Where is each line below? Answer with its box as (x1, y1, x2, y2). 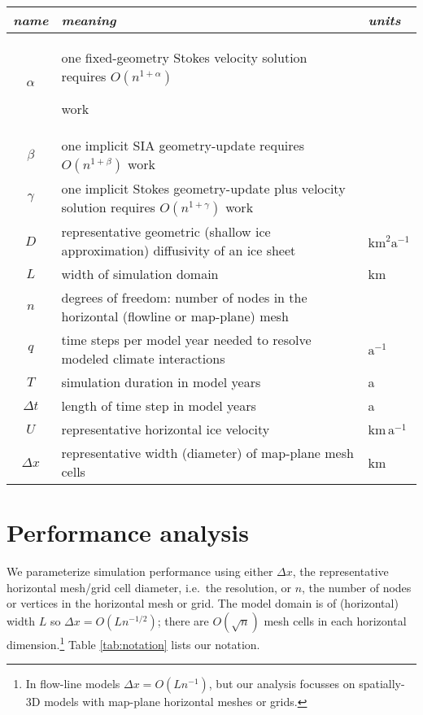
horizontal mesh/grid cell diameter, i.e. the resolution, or (7, 578, 291, 595)
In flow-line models (25, 675, 120, 692)
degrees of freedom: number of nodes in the (61, 288, 307, 307)
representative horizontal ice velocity (61, 420, 270, 438)
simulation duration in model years (61, 373, 261, 391)
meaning (61, 11, 116, 29)
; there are (157, 612, 209, 629)
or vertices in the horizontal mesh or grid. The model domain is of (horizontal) (7, 595, 399, 612)
